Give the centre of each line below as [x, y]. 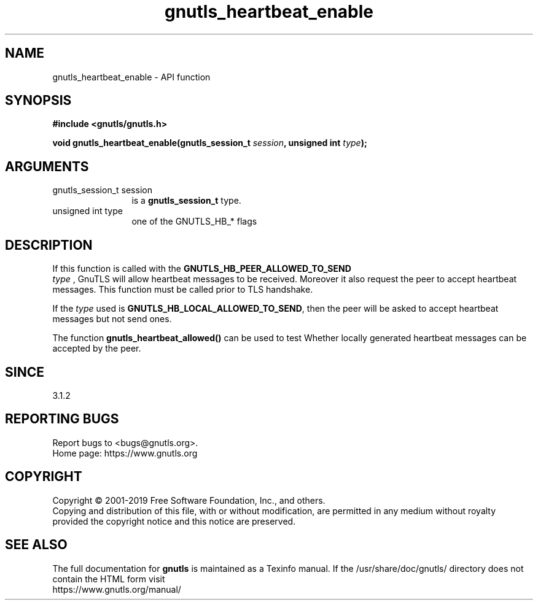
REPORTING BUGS [62, 419]
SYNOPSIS [38, 101]
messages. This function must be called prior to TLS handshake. [183, 290]
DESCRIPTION [49, 245]
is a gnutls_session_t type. [186, 201]
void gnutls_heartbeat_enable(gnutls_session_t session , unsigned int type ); [210, 143]
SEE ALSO [36, 545]
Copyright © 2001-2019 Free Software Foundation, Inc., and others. [189, 500]
